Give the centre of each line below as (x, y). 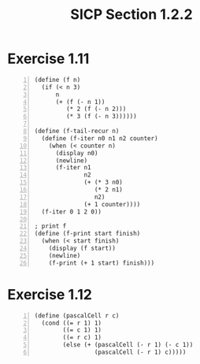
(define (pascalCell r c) (77, 316)
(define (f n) (57, 80)
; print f (50, 226)
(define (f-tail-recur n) (77, 132)
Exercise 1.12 (50, 294)
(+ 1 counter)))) (112, 204)
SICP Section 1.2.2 (131, 15)
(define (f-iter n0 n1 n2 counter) (100, 138)
